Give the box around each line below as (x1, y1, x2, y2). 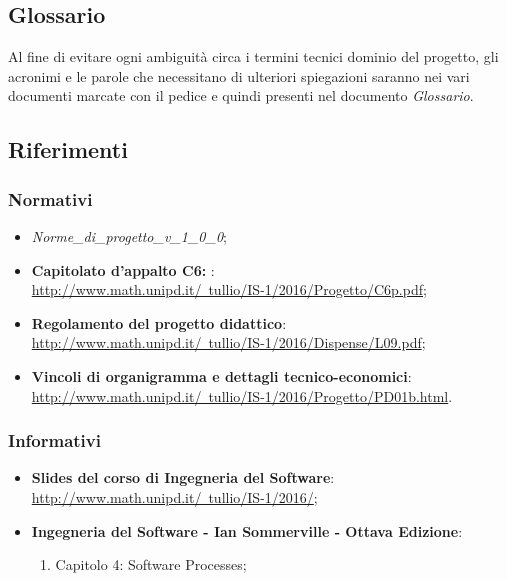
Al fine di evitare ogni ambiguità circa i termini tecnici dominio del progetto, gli (8, 46, 499, 67)
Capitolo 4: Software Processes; (55, 554, 247, 575)
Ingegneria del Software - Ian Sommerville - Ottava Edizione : (31, 520, 463, 541)
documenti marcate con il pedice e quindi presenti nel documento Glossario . (8, 85, 474, 106)
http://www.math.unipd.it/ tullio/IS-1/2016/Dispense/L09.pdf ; (31, 332, 426, 353)
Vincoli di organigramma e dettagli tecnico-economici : (31, 365, 412, 386)
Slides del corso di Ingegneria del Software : (31, 467, 335, 488)
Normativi (8, 186, 93, 211)
